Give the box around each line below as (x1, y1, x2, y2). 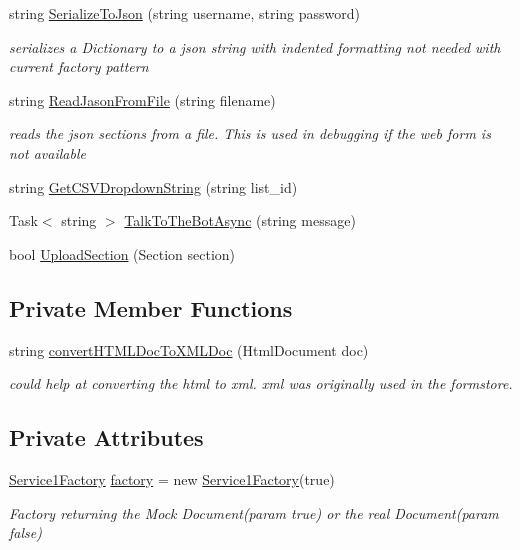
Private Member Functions (9, 292, 293, 323)
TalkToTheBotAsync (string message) (124, 210, 356, 231)
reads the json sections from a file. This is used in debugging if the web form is (9, 123, 491, 144)
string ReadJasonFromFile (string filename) (9, 89, 276, 110)
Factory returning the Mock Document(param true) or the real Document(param (9, 502, 499, 523)
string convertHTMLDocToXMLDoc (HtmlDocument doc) (9, 339, 369, 360)
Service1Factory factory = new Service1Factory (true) (9, 468, 335, 489)
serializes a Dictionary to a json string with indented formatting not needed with (9, 36, 501, 57)
